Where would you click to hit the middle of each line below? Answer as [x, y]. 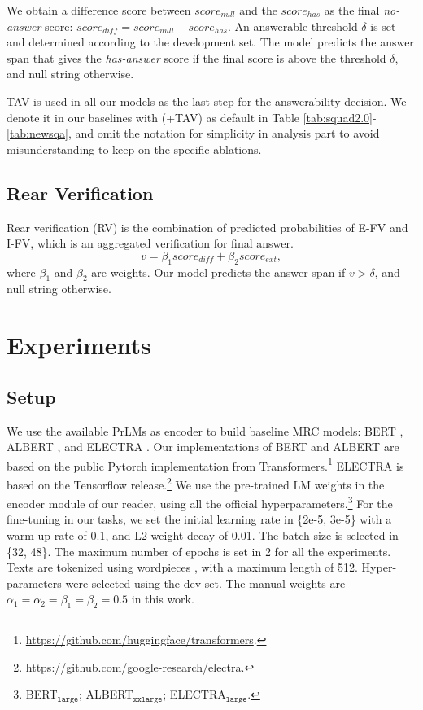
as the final [352, 10]
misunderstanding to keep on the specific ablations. [134, 149]
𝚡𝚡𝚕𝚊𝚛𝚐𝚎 [148, 699]
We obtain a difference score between [99, 10]
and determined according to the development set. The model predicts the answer [210, 42]
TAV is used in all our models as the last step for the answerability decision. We [207, 101]
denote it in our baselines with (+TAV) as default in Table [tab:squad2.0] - [192, 117]
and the [258, 10]
